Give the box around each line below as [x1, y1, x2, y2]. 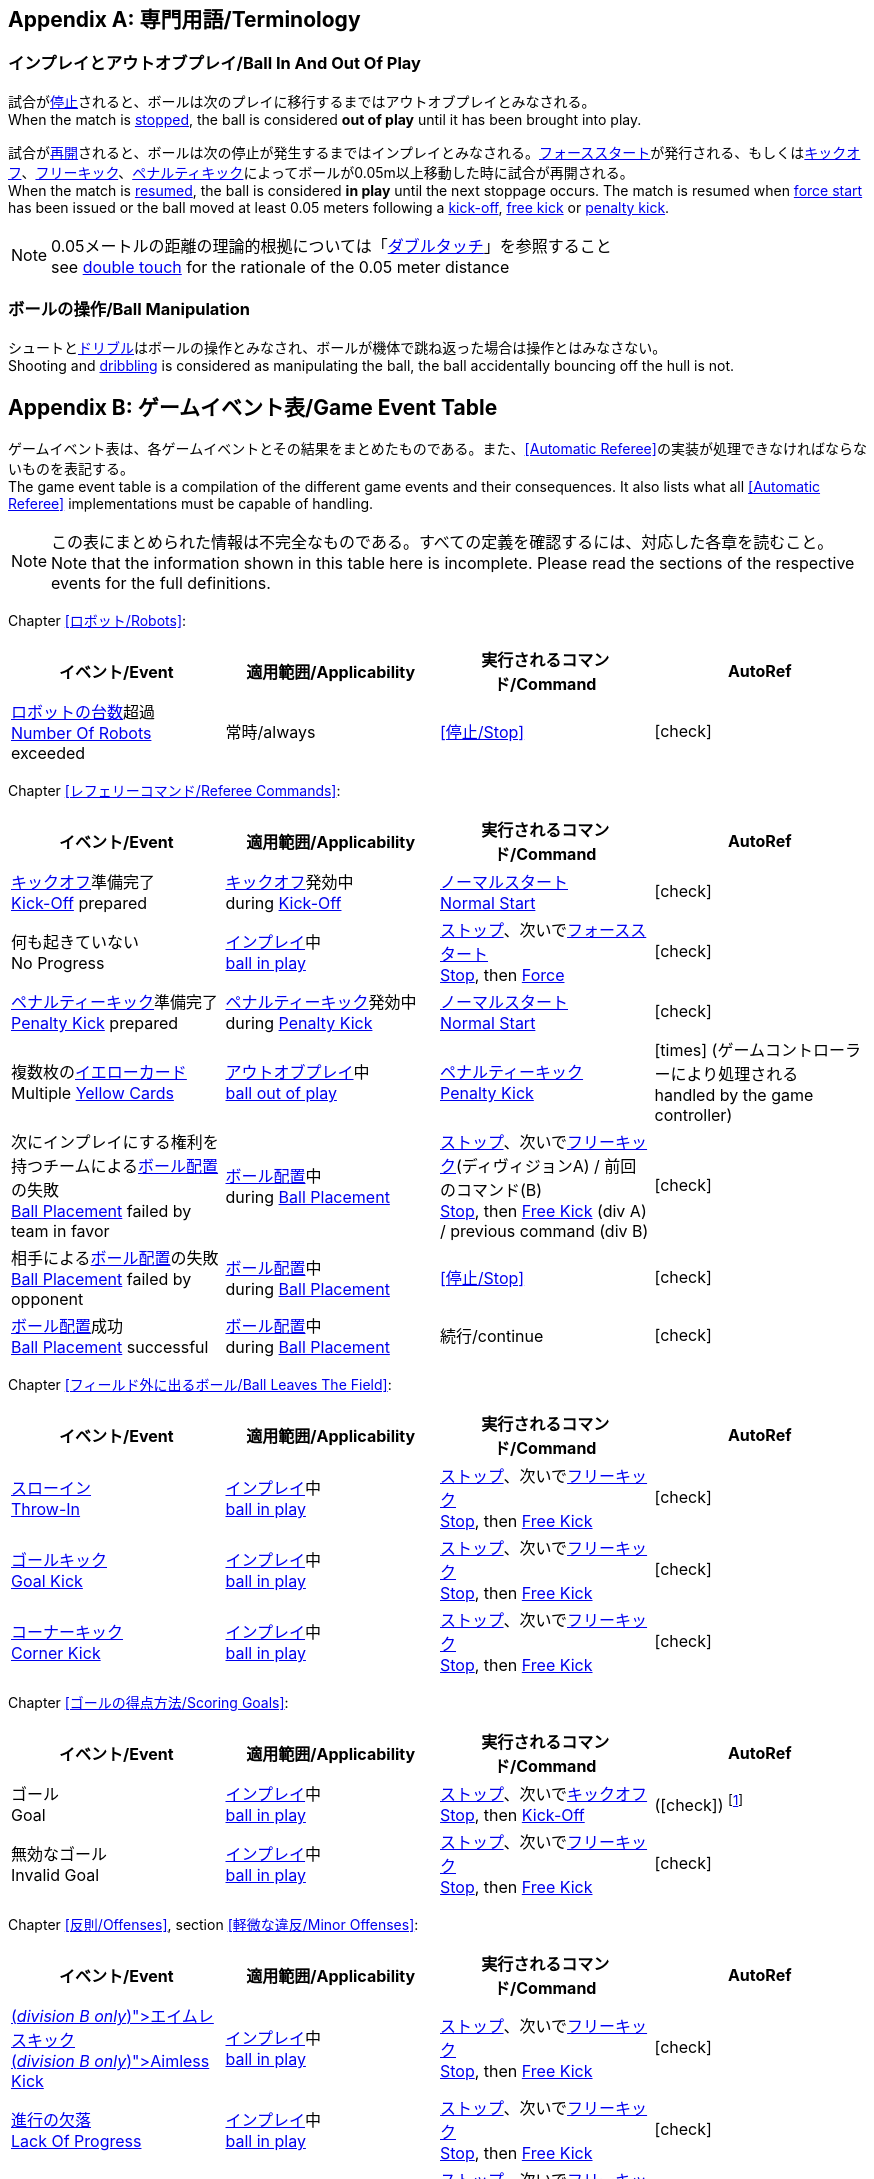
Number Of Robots [11, 723, 152, 744]
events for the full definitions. [51, 573, 271, 594]
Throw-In [11, 1499, 81, 1520]
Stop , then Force [440, 965, 565, 986]
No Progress [11, 953, 105, 974]
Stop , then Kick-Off [440, 1805, 585, 1826]
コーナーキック [11, 1622, 124, 1643]
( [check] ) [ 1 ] [654, 1791, 744, 1816]
